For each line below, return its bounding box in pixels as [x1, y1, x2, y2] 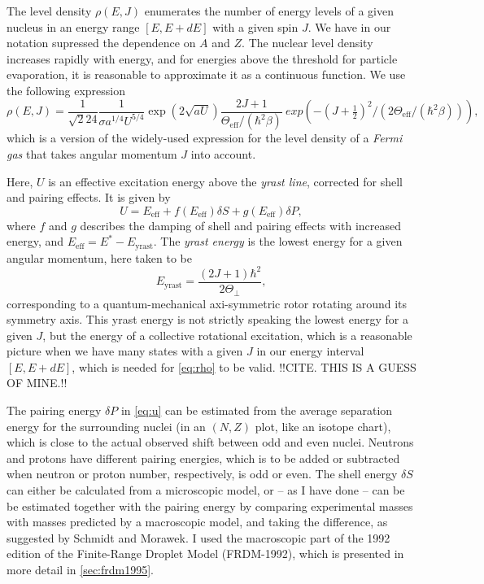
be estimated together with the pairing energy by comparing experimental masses [7, 497, 413, 514]
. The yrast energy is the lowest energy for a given [153, 233, 403, 250]
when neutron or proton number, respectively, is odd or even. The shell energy [7, 465, 398, 482]
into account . [190, 146, 256, 163]
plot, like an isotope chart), [255, 417, 391, 434]
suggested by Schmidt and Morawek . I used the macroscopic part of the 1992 [7, 529, 390, 546]
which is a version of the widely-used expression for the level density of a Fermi [7, 129, 403, 146]
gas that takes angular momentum [7, 146, 177, 163]
